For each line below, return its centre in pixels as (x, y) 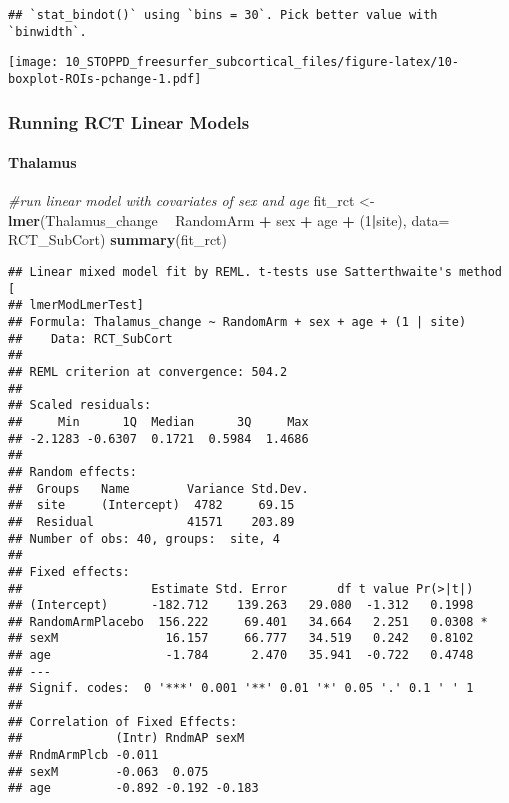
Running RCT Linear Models (129, 121)
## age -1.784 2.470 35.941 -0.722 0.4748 (241, 655)
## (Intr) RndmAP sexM (126, 738)
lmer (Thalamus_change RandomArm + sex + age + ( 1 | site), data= (229, 219)
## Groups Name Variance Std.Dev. (158, 488)
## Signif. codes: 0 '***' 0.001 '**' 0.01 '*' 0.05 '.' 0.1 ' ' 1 (241, 688)
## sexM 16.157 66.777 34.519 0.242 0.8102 (241, 638)
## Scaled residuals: (80, 405)
